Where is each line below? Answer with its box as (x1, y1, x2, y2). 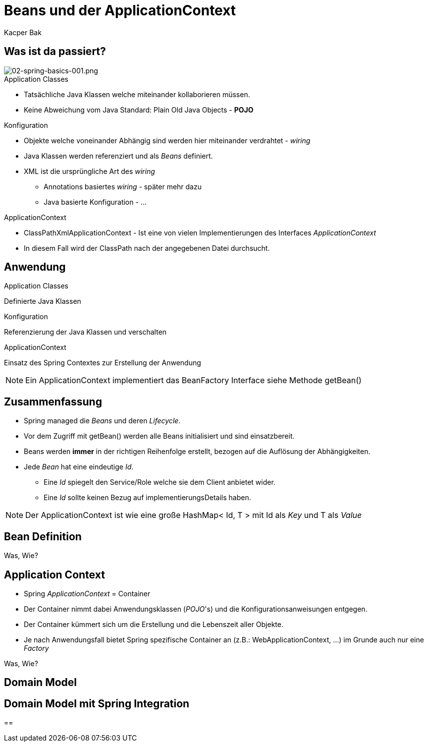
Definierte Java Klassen (4, 297, 81, 306)
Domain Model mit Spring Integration (4, 697, 190, 710)
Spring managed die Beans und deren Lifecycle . (24, 416, 181, 425)
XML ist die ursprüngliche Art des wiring (24, 167, 155, 175)
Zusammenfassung (4, 395, 102, 408)
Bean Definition (4, 530, 82, 543)
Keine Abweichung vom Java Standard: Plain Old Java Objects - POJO (24, 105, 254, 114)
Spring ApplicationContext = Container (24, 589, 151, 598)
